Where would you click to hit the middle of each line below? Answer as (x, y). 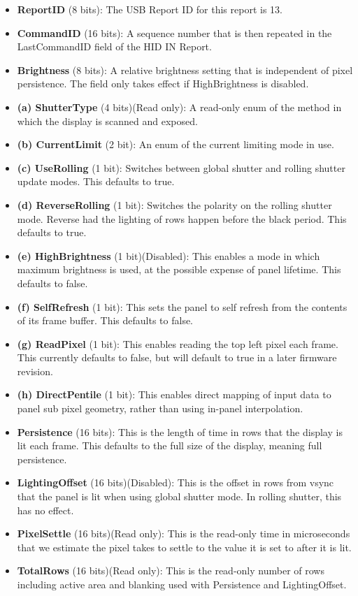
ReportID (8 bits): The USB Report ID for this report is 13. (150, 9)
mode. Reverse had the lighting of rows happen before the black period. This (182, 218)
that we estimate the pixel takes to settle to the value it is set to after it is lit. (184, 547)
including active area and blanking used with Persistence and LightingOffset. (182, 584)
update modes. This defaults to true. (96, 181)
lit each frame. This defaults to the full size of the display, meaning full (170, 445)
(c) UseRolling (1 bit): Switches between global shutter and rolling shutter (181, 167)
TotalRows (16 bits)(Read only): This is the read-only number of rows (171, 570)
